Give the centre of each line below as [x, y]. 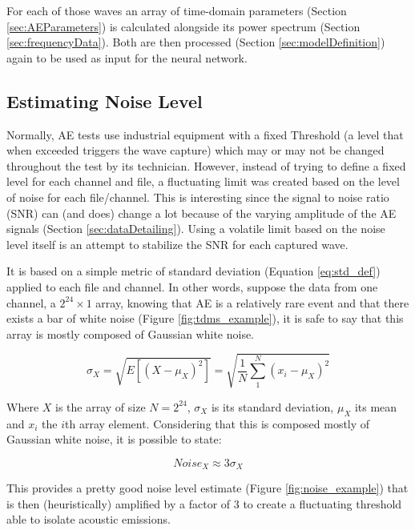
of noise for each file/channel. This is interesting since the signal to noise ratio [198, 197]
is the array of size [101, 406]
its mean [376, 406]
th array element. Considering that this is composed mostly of [218, 423]
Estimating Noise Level [105, 100]
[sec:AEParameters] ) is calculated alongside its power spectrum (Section [183, 26]
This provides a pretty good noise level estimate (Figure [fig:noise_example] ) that [207, 488]
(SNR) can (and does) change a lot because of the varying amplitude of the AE [201, 213]
